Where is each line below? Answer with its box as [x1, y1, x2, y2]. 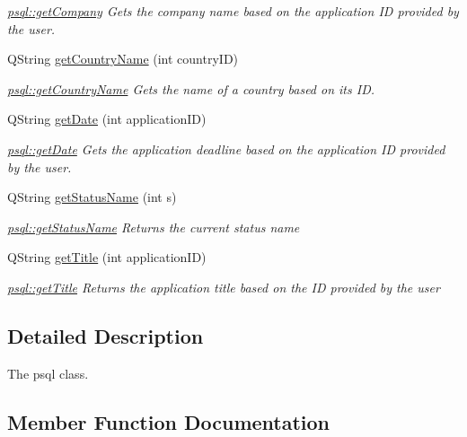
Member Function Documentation [7, 407, 330, 435]
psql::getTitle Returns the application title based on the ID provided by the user [7, 277, 440, 296]
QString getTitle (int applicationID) [7, 248, 207, 267]
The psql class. [7, 363, 89, 382]
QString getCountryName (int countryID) [7, 49, 239, 68]
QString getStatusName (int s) [7, 188, 177, 206]
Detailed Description [7, 321, 204, 349]
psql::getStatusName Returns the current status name [7, 217, 300, 236]
